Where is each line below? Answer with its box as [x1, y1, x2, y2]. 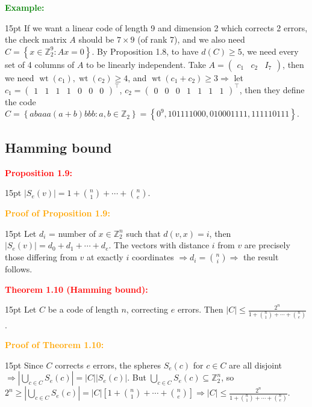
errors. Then [177, 303, 223, 316]
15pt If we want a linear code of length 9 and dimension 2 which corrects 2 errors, [5, 21, 308, 34]
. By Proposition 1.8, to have [92, 44, 199, 57]
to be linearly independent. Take [86, 58, 206, 70]
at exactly [87, 251, 123, 263]
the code [5, 95, 36, 108]
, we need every [242, 44, 299, 57]
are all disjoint [229, 358, 282, 371]
